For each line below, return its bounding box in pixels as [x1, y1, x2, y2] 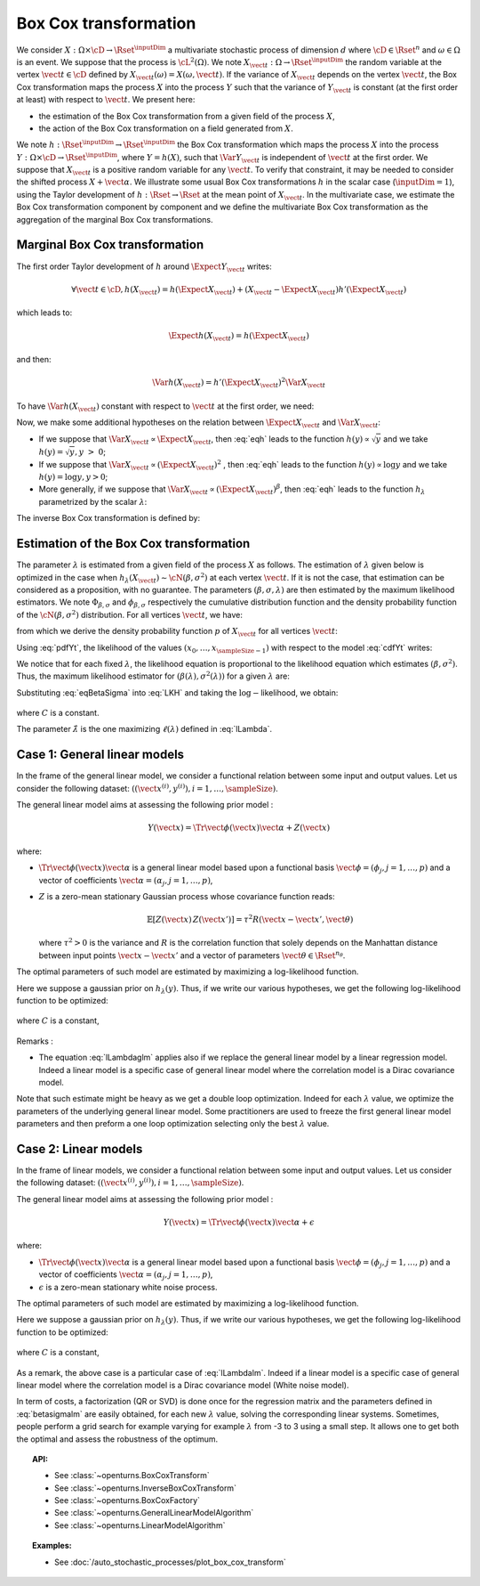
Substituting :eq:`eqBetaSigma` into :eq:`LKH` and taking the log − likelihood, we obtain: [16, 687, 339, 698]
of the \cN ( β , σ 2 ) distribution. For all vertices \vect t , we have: [16, 608, 244, 620]
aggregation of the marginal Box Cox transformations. [16, 214, 213, 224]
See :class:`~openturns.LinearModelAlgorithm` [54, 1519, 226, 1531]
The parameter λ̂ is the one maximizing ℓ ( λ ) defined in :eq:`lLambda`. [16, 724, 273, 735]
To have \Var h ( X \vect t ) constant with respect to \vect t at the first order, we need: [16, 401, 315, 413]
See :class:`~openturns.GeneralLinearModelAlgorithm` [54, 1508, 254, 1518]
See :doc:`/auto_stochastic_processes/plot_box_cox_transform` [54, 1557, 286, 1567]
